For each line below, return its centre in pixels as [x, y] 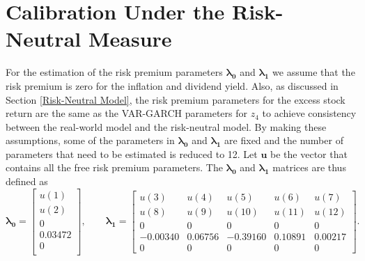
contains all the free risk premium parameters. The [114, 167]
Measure [130, 39]
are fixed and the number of [284, 140]
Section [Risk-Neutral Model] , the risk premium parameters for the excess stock [176, 99]
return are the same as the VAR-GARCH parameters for [127, 113]
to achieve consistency [309, 113]
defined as [27, 181]
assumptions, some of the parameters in [90, 140]
